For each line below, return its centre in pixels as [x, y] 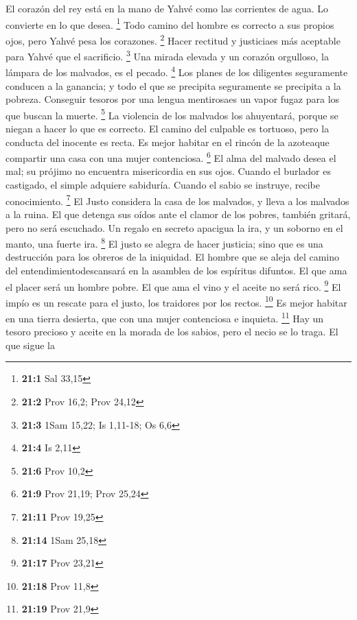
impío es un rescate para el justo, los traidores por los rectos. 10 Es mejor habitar [176, 301]
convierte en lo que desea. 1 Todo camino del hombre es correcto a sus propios [170, 23]
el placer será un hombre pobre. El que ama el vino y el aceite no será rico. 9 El [173, 285]
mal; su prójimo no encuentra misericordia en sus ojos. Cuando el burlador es [168, 171]
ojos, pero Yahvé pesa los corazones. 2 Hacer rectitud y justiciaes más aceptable [173, 39]
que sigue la [31, 345]
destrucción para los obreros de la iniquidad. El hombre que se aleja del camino [173, 257]
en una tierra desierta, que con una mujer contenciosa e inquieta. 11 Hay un [165, 317]
